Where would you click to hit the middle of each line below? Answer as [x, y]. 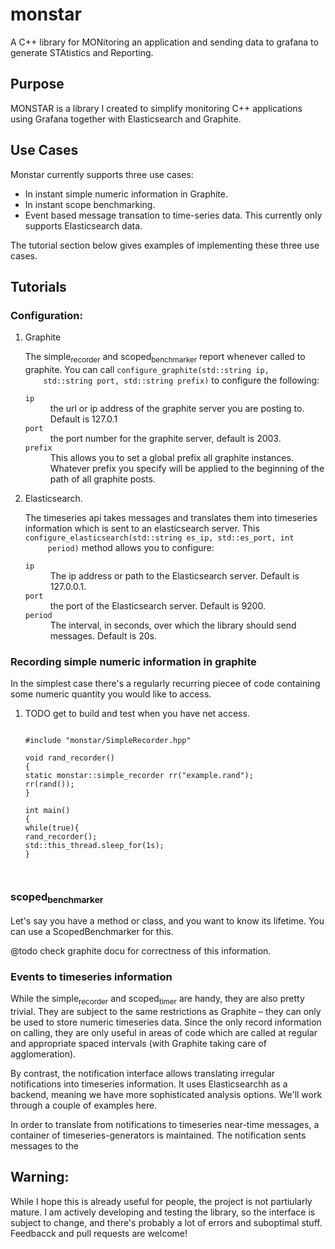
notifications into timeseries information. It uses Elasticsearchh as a [149, 1084]
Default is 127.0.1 [83, 419]
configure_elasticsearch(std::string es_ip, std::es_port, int [159, 538]
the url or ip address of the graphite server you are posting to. [177, 409]
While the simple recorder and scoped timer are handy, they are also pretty [157, 1000]
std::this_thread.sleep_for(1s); [94, 846]
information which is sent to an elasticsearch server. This [142, 529]
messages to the [44, 1146]
